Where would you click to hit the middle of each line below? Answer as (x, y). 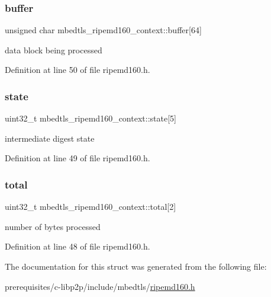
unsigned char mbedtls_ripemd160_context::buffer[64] (103, 30)
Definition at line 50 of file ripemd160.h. (78, 70)
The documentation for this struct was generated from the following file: (136, 266)
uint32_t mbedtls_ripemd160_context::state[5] (91, 118)
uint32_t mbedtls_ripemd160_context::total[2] (91, 207)
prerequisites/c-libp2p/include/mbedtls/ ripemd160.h (100, 286)
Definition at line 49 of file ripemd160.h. (78, 158)
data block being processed (54, 49)
